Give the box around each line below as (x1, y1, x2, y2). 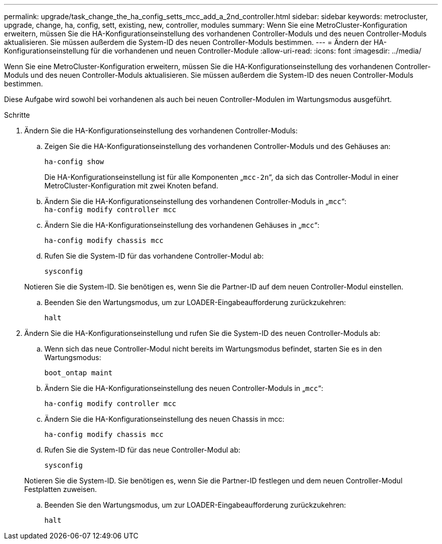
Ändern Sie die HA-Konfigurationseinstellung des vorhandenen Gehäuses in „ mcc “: (44, 221, 319, 229)
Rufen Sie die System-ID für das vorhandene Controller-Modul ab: (44, 252, 264, 260)
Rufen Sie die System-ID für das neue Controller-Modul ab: (44, 446, 241, 454)
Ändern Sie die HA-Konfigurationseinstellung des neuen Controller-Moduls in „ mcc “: (44, 384, 323, 392)
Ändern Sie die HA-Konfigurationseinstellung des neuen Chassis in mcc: (44, 415, 285, 423)
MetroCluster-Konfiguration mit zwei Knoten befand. (44, 181, 218, 190)
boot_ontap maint (44, 369, 113, 377)
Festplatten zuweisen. (24, 485, 97, 493)
